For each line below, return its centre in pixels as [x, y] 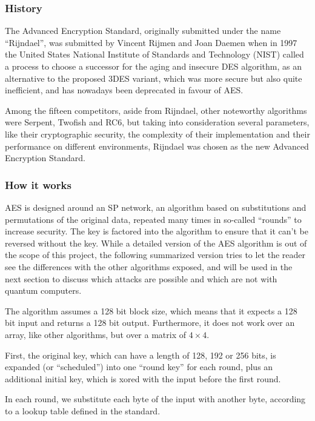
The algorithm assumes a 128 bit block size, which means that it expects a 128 [151, 310]
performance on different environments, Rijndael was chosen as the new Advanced [157, 146]
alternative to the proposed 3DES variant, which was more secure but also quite [154, 78]
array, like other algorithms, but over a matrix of [95, 334]
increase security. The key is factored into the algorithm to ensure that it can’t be [157, 231]
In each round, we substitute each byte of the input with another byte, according [155, 399]
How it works [38, 184]
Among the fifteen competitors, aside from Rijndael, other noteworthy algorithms [156, 110]
